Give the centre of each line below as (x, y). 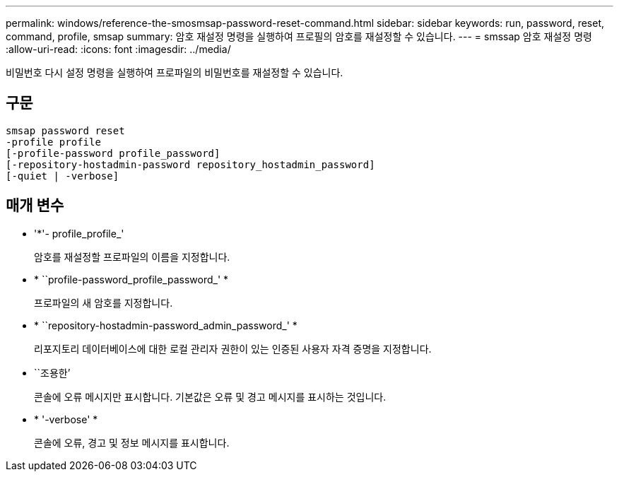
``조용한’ (52, 372)
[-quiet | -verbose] (63, 176)
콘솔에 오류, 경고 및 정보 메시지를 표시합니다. (132, 442)
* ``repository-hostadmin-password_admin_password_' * (166, 325)
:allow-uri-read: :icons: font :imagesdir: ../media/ (118, 49)
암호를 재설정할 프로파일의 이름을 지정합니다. (132, 257)
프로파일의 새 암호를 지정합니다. (104, 302)
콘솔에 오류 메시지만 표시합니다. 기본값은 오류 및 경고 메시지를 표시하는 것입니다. (210, 396)
